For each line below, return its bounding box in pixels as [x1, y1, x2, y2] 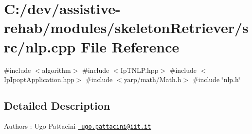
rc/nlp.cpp [4, 36, 76, 56]
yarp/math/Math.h [124, 74, 181, 84]
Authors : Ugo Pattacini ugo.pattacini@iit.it [4, 120, 151, 131]
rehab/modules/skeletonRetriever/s [4, 17, 249, 37]
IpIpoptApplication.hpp [4, 74, 74, 84]
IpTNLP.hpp [120, 65, 159, 75]
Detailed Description [4, 98, 110, 113]
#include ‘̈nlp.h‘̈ [192, 74, 241, 84]
